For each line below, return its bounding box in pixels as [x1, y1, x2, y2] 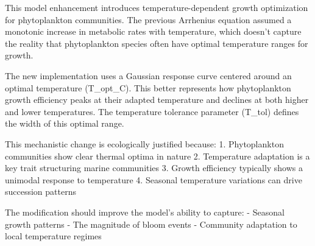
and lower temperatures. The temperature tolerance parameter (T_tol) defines [5, 105, 299, 118]
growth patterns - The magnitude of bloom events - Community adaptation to [5, 217, 297, 230]
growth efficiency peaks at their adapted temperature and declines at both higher [5, 93, 309, 106]
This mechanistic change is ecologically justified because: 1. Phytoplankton [5, 137, 284, 150]
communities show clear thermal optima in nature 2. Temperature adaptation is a [5, 149, 310, 162]
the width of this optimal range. [5, 117, 124, 130]
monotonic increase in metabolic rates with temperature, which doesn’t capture [5, 25, 302, 38]
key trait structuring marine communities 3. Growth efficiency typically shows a [5, 161, 303, 174]
